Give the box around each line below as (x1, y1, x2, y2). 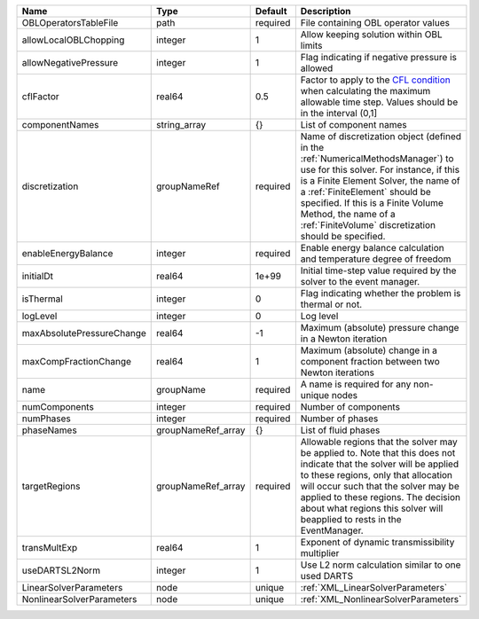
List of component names (300, 119, 407, 130)
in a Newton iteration (300, 333, 388, 345)
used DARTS (300, 570, 354, 582)
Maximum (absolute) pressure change (300, 322, 459, 333)
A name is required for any (300, 378, 412, 390)
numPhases (21, 412, 71, 425)
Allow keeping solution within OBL (300, 28, 443, 40)
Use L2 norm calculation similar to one (300, 559, 461, 571)
